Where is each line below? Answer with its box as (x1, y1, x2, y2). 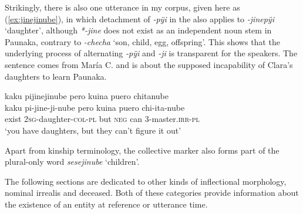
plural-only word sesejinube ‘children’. (5, 155, 140, 168)
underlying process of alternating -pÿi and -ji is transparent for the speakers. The (5, 47, 298, 59)
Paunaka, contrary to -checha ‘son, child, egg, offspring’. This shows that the (5, 35, 280, 47)
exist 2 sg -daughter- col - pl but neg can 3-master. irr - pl (5, 113, 200, 125)
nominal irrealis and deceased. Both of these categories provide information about (5, 186, 299, 199)
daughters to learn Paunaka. (5, 70, 107, 82)
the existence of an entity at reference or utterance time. (5, 198, 208, 210)
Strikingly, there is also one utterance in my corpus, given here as (5, 1, 240, 13)
